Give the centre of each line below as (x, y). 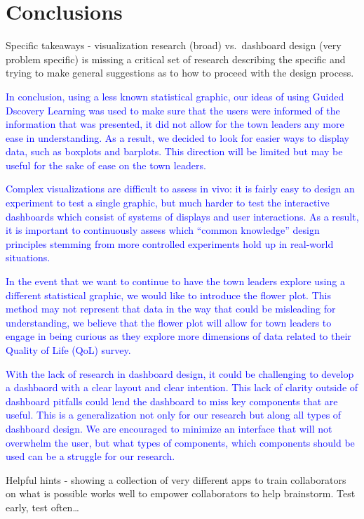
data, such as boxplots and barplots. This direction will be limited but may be (174, 151)
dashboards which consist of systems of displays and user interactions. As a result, (182, 216)
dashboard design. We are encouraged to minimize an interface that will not (169, 428)
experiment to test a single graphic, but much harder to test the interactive (168, 203)
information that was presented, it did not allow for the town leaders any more (175, 124)
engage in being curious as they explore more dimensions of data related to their (178, 336)
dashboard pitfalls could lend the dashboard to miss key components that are (172, 401)
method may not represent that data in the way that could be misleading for (171, 309)
